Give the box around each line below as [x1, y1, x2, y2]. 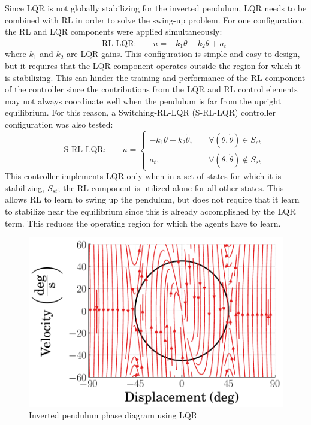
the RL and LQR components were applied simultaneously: [5, 25, 222, 38]
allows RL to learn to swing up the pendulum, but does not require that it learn [5, 193, 300, 206]
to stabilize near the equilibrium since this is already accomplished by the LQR [5, 204, 296, 217]
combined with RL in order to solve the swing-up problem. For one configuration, [5, 13, 304, 26]
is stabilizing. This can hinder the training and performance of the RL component [5, 71, 306, 83]
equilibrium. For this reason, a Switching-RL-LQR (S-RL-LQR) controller [5, 106, 276, 119]
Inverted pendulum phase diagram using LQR [29, 409, 198, 421]
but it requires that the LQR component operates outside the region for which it [5, 59, 301, 72]
